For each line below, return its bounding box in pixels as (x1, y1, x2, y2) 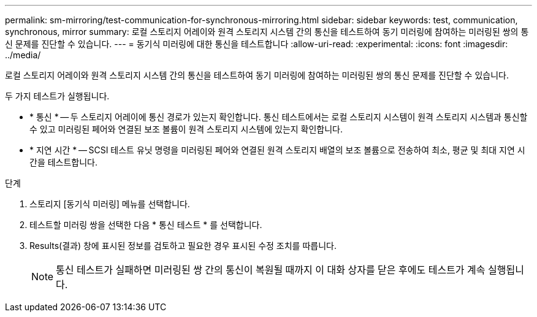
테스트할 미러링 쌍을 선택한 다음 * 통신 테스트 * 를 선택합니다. (29, 220, 262, 230)
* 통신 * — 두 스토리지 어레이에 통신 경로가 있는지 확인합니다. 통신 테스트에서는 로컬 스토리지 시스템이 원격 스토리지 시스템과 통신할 (29, 112, 528, 122)
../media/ (5, 50, 41, 60)
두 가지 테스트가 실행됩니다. (5, 91, 110, 101)
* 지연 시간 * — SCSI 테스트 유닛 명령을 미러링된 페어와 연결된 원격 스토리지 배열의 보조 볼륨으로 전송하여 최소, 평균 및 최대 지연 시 (29, 145, 525, 155)
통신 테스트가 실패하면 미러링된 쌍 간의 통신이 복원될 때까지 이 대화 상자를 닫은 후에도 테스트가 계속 (56, 264, 486, 276)
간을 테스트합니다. (29, 157, 98, 167)
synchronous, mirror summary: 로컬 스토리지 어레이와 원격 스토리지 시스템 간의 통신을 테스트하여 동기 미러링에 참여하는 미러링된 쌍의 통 (5, 26, 529, 37)
